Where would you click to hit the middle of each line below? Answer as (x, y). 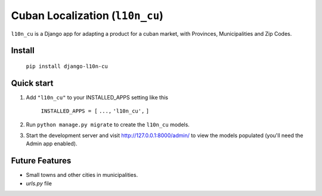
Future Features (41, 161)
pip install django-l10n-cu (67, 66)
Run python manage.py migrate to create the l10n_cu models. (108, 125)
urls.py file (39, 183)
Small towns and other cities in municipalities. (82, 175)
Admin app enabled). (52, 144)
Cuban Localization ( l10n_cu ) (87, 15)
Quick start (32, 83)
